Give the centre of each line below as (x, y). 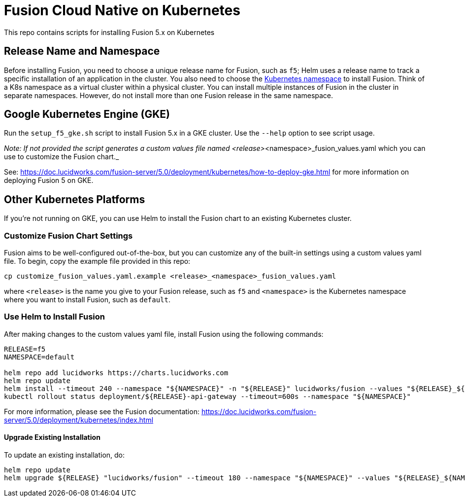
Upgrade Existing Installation (52, 437)
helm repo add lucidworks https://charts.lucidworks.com (116, 373)
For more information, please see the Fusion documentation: (102, 411)
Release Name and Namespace (82, 51)
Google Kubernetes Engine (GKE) (87, 114)
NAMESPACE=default (39, 357)
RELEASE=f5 (25, 349)
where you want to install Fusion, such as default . (87, 300)
